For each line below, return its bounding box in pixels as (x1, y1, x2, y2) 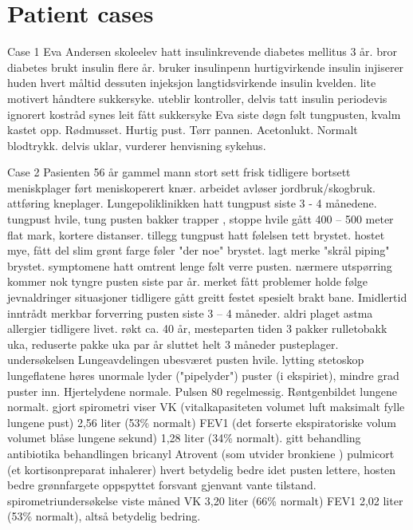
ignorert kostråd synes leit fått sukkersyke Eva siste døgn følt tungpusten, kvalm (7, 105, 401, 122)
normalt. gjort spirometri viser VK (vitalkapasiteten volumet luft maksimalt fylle (7, 398, 405, 415)
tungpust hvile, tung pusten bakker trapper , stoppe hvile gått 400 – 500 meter (7, 211, 394, 227)
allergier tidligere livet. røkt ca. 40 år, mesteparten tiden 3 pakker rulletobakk (7, 320, 387, 337)
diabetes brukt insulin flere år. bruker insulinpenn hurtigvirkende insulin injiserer (7, 58, 404, 75)
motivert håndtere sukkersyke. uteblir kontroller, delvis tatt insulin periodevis (7, 89, 387, 106)
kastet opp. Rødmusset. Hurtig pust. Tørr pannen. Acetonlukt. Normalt (7, 121, 358, 138)
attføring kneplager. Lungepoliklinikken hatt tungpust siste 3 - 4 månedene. (7, 195, 377, 212)
